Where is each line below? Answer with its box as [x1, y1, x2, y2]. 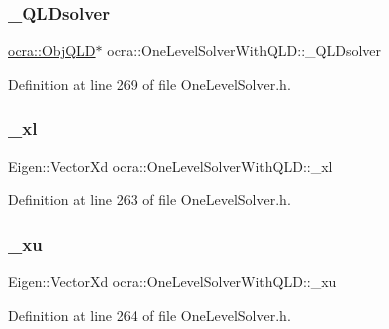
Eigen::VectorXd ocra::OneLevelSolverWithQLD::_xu [8, 271, 337, 292]
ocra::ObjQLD [8, 40, 96, 61]
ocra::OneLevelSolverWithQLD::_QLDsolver [107, 40, 382, 61]
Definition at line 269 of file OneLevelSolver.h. [8, 73, 291, 94]
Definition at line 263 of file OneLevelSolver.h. [8, 189, 291, 210]
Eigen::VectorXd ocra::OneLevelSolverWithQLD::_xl [8, 155, 333, 176]
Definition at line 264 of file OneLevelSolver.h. [8, 304, 291, 325]
